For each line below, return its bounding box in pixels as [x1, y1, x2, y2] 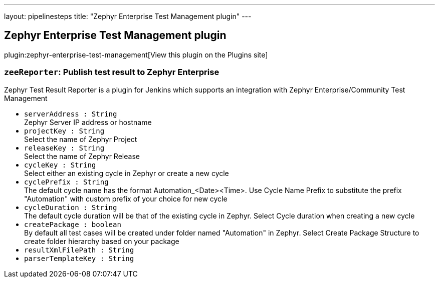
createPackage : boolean [24, 220, 121, 228]
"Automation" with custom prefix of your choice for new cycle [24, 194, 228, 203]
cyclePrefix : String [24, 177, 109, 186]
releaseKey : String [24, 143, 105, 152]
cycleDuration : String [24, 203, 117, 211]
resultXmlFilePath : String [24, 245, 134, 254]
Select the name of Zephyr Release [24, 151, 140, 160]
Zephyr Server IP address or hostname [24, 117, 152, 126]
